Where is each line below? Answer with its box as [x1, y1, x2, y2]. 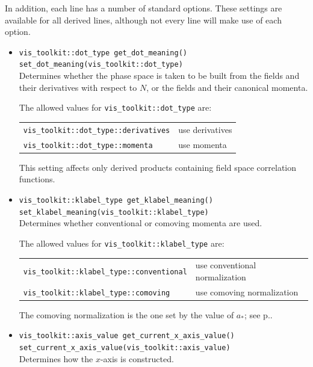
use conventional [195, 259, 256, 271]
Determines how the [19, 352, 93, 365]
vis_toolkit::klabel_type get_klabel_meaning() [19, 196, 213, 205]
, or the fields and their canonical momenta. [146, 81, 308, 93]
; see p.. [244, 308, 273, 321]
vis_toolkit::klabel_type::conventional [23, 268, 187, 277]
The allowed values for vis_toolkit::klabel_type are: [19, 236, 225, 249]
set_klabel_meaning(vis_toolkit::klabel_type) [19, 208, 209, 217]
